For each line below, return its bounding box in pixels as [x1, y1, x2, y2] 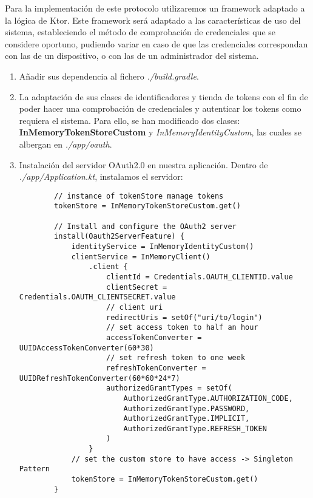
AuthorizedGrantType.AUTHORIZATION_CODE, [123, 394, 293, 403]
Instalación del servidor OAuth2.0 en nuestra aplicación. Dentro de [19, 158, 268, 171]
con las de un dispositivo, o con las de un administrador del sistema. [5, 49, 259, 62]
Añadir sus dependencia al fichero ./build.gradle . [19, 69, 199, 82]
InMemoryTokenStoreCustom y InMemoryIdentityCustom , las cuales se [19, 126, 302, 138]
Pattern [19, 465, 50, 474]
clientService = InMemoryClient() [71, 252, 210, 261]
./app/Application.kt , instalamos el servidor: [19, 170, 183, 183]
